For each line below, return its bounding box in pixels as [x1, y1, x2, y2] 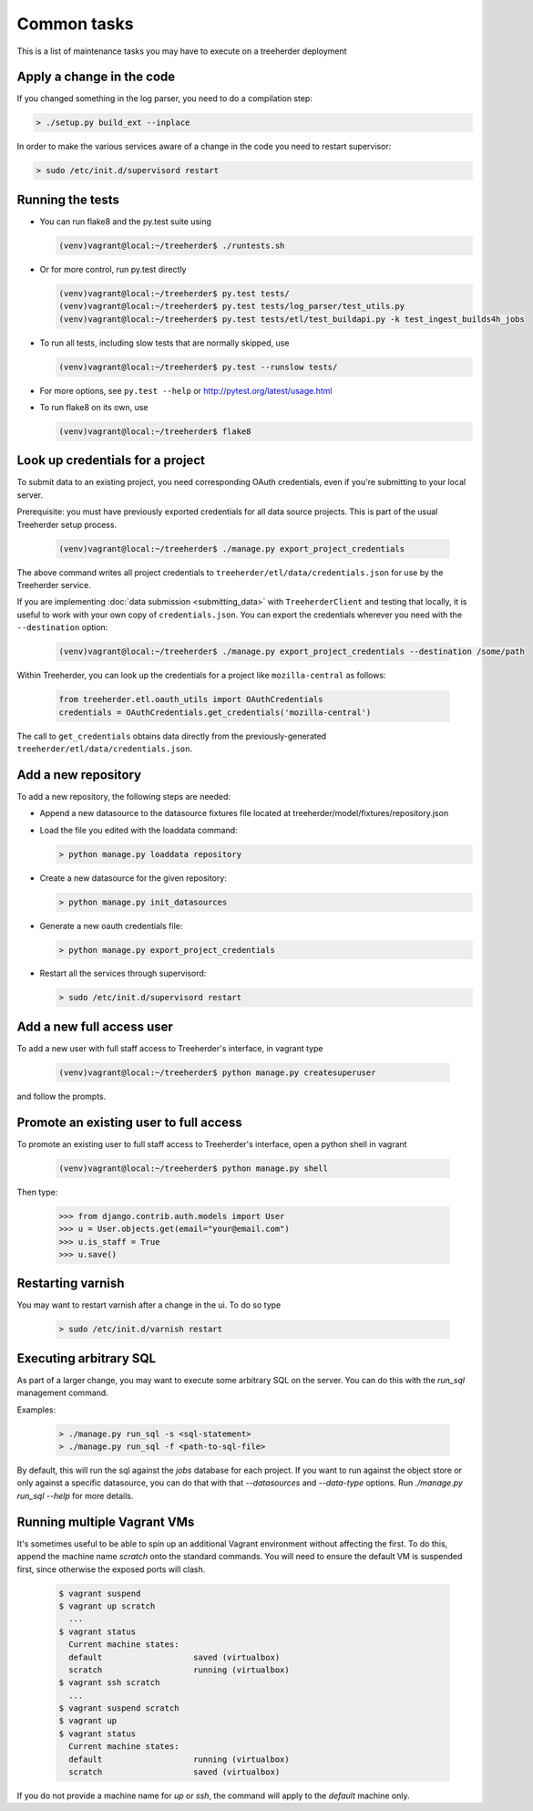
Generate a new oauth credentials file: [39, 920, 183, 931]
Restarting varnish [16, 1276, 125, 1291]
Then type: [16, 1186, 58, 1197]
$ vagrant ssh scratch [58, 1678, 160, 1688]
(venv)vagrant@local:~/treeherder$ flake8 [58, 426, 251, 437]
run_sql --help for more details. [16, 1490, 134, 1501]
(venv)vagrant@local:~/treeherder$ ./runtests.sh [58, 240, 285, 251]
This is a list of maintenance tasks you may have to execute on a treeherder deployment [16, 46, 347, 57]
